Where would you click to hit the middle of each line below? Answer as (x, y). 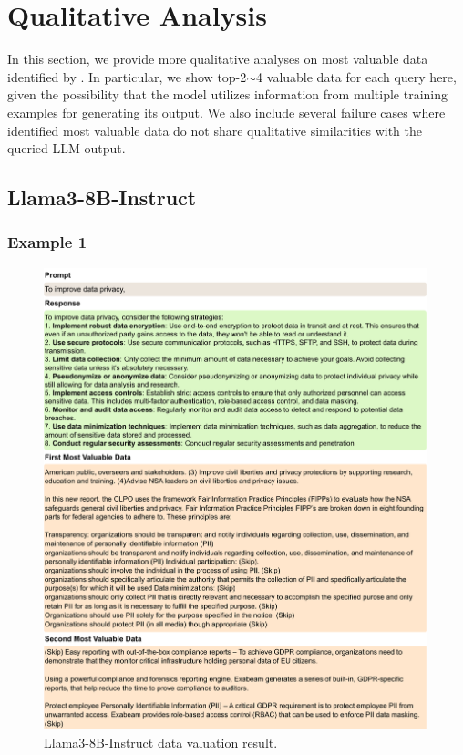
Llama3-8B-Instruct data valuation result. (161, 742)
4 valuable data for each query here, (356, 76)
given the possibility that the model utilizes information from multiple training (228, 94)
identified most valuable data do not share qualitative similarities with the (215, 130)
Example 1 (47, 242)
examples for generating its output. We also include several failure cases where (226, 112)
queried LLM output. (67, 148)
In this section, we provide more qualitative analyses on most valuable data (218, 59)
